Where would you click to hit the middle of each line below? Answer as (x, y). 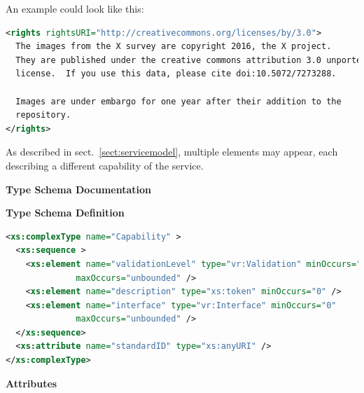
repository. (43, 115)
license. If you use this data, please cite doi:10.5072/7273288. (176, 74)
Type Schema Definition (65, 213)
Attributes (31, 383)
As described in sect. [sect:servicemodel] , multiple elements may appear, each (172, 152)
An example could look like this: (75, 8)
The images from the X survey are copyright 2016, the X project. (174, 47)
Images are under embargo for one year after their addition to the (178, 101)
